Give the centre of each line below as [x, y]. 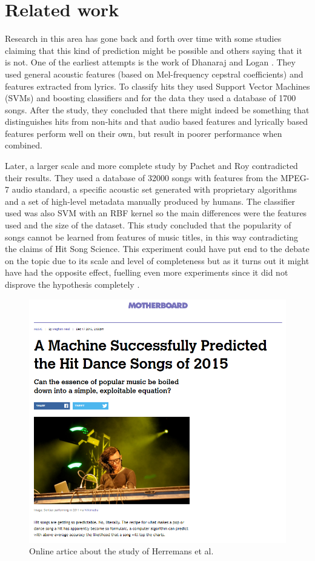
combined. [24, 145]
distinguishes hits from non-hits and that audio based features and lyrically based [157, 121]
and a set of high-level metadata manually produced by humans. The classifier [150, 201]
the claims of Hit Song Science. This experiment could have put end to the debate [157, 249]
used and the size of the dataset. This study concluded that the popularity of [148, 225]
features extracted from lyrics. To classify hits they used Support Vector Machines [157, 86]
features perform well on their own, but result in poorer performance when [144, 133]
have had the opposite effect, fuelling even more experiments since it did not [147, 272]
